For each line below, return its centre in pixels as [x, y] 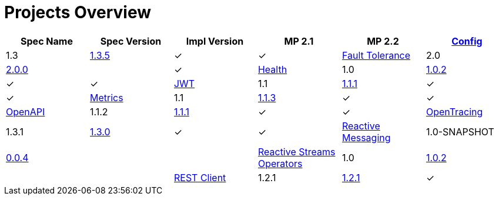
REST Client [200, 177]
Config [467, 41]
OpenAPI [26, 111]
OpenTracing [454, 111]
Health [272, 69]
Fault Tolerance [376, 55]
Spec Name [47, 41]
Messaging [366, 137]
